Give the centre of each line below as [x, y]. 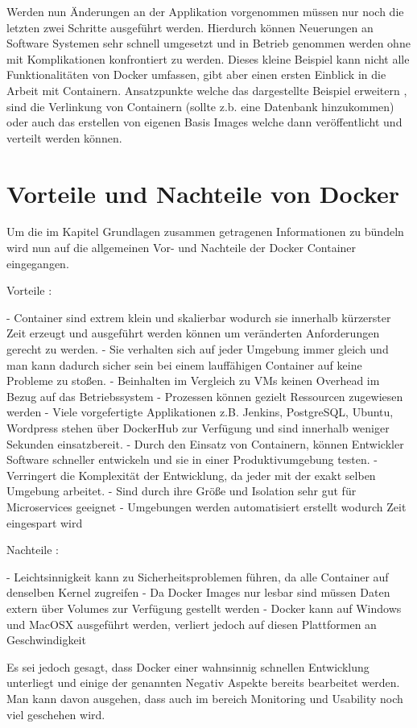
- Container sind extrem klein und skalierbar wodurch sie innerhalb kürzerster [199, 317]
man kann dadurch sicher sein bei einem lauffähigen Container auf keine [184, 364]
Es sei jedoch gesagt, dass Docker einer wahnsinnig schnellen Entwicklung [188, 666]
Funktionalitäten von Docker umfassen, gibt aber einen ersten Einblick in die [196, 74]
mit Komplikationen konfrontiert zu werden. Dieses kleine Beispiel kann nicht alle [208, 58]
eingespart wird [45, 522]
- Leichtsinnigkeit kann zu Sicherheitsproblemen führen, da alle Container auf [198, 576]
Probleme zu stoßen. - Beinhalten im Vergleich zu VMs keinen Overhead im [193, 381]
